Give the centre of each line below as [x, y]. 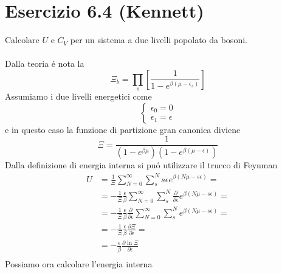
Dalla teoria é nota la [45, 63]
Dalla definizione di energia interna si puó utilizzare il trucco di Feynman [141, 165]
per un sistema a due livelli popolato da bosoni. [159, 40]
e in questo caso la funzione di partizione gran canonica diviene [123, 129]
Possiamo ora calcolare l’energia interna [79, 263]
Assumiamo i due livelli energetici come [78, 96]
